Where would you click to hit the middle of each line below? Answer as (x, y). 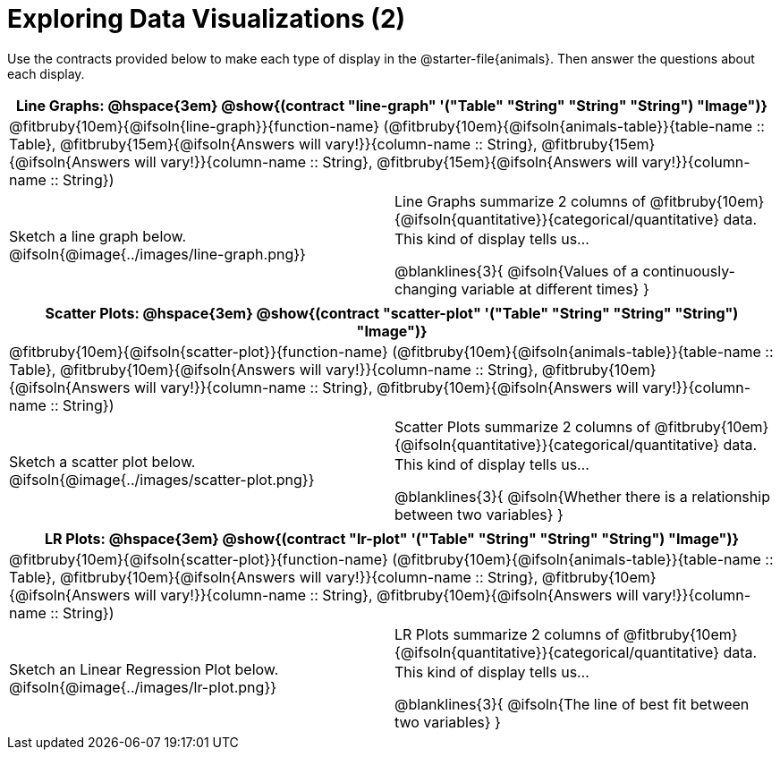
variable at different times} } (555, 289)
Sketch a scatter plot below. (102, 461)
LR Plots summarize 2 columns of (507, 634)
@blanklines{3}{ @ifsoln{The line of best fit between (572, 704)
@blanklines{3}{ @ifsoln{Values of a (517, 271)
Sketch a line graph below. (98, 236)
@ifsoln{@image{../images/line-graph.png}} (157, 254)
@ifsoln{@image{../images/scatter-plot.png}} (162, 479)
